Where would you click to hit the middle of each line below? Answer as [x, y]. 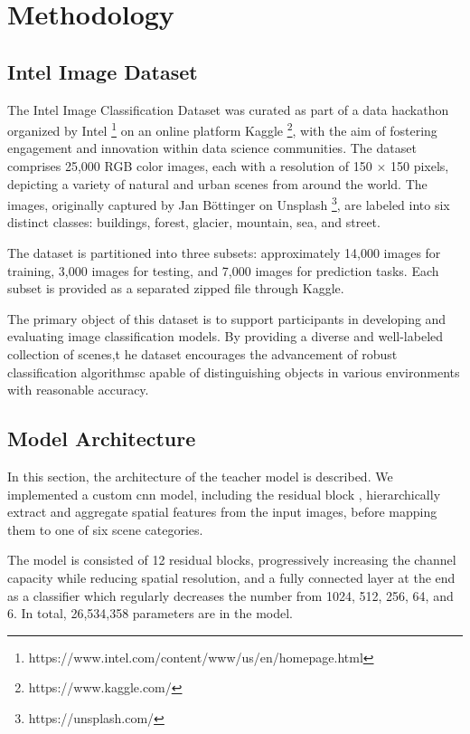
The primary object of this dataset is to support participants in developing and [227, 318]
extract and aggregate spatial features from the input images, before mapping [222, 512]
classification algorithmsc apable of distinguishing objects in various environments [234, 372]
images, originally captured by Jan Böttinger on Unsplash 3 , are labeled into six [229, 203]
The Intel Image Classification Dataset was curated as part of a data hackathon [228, 109]
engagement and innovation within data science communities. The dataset [212, 148]
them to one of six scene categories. [105, 529]
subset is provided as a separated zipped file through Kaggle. [176, 288]
